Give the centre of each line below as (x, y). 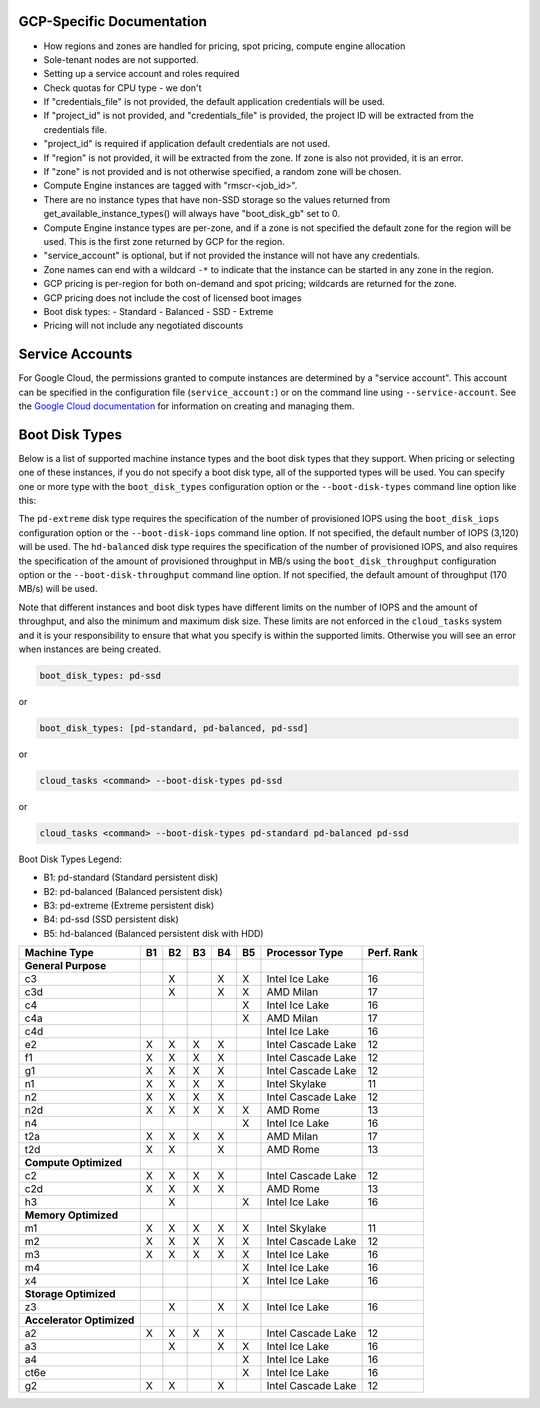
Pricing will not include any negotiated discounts (143, 326)
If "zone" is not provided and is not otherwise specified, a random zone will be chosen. (222, 172)
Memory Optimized (71, 1215)
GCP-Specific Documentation (112, 21)
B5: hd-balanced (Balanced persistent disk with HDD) (153, 933)
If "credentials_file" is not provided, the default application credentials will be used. (214, 102)
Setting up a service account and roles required (141, 74)
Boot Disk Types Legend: (70, 859)
